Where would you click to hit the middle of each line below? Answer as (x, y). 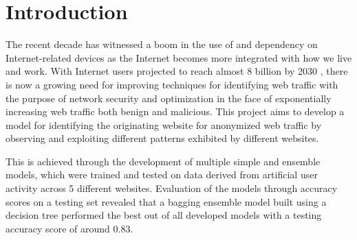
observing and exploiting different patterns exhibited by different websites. (162, 138)
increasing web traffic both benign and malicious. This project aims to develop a (175, 111)
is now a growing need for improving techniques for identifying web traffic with (172, 84)
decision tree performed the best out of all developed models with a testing (164, 215)
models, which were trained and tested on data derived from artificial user (162, 175)
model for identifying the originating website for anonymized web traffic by (164, 124)
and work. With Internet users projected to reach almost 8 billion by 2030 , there (177, 71)
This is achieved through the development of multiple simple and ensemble (163, 161)
